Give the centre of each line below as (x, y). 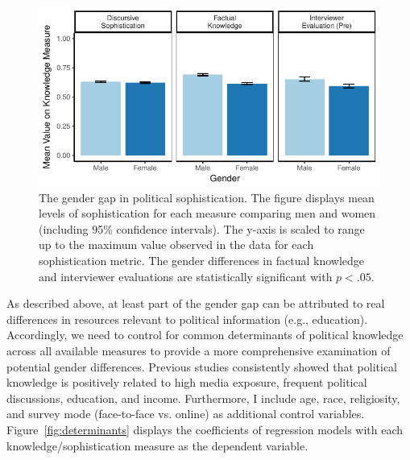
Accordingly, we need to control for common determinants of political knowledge (205, 335)
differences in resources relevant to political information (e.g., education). (187, 319)
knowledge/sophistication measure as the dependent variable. (157, 445)
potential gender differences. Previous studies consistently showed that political (202, 366)
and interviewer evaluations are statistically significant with (186, 276)
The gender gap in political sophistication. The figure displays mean (207, 197)
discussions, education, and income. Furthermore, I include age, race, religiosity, (203, 398)
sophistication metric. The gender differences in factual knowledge (201, 260)
